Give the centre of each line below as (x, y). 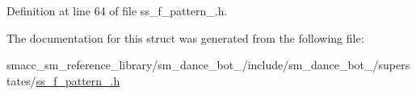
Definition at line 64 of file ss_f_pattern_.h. (117, 10)
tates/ (21, 80)
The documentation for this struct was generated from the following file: (185, 37)
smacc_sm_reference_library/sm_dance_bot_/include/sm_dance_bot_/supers (208, 65)
